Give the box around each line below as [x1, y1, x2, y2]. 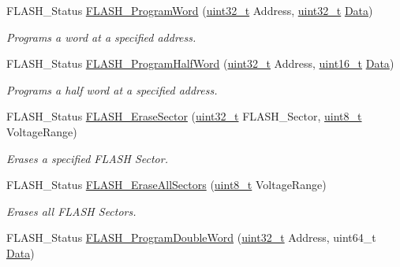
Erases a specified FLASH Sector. [6, 150, 168, 166]
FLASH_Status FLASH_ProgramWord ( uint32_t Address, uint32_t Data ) [6, 2, 373, 18]
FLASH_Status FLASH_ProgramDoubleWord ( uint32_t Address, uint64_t [6, 229, 376, 246]
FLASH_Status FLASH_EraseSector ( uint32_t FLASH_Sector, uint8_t [6, 108, 362, 124]
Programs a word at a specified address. [6, 28, 196, 45]
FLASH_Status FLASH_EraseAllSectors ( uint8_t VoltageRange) [6, 176, 327, 193]
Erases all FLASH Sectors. [6, 202, 136, 219]
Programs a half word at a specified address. [6, 81, 218, 98]
